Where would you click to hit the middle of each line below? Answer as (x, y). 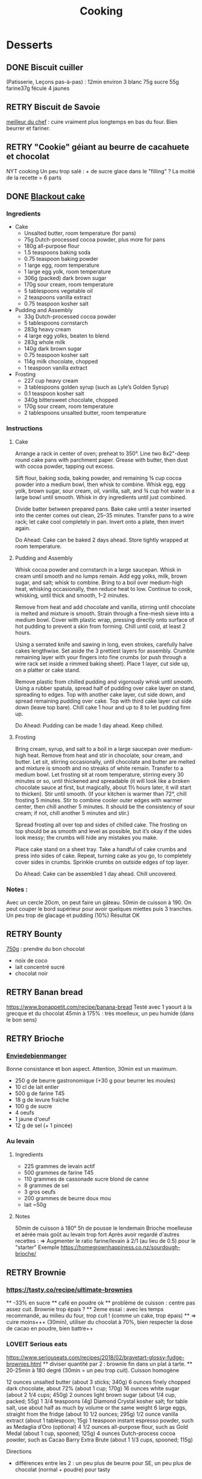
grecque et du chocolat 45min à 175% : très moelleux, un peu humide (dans (100, 1013)
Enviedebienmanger (36, 1056)
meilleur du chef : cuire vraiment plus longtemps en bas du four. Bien (92, 121)
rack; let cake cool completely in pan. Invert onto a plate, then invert (99, 522)
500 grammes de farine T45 (59, 1172)
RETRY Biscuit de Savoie (53, 107)
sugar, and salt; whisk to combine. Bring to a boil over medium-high (99, 582)
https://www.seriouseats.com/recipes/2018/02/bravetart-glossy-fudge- (96, 1357)
